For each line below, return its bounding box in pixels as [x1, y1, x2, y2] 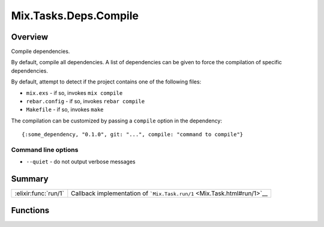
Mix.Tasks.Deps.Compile [11, 9, 139, 22]
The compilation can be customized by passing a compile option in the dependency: [11, 117, 222, 124]
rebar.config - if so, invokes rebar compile [26, 98, 145, 105]
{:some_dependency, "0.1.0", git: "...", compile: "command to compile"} [22, 131, 244, 138]
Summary [11, 174, 49, 184]
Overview [11, 32, 49, 42]
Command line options [11, 145, 79, 154]
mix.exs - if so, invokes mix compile [26, 89, 123, 96]
